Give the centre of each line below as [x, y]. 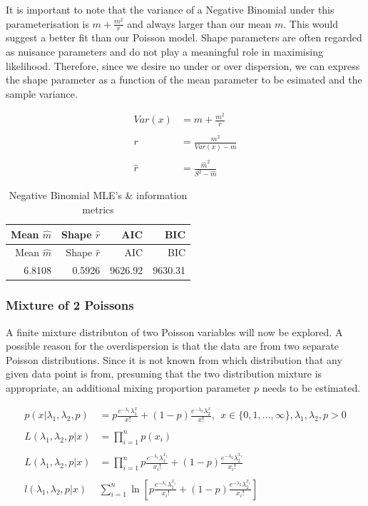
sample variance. [42, 93]
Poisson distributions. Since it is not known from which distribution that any [174, 359]
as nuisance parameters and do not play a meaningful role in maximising [164, 52]
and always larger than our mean [199, 23]
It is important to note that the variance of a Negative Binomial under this [170, 9]
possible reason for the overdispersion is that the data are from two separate [173, 346]
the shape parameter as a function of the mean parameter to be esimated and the [184, 80]
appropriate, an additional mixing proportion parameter [128, 387]
